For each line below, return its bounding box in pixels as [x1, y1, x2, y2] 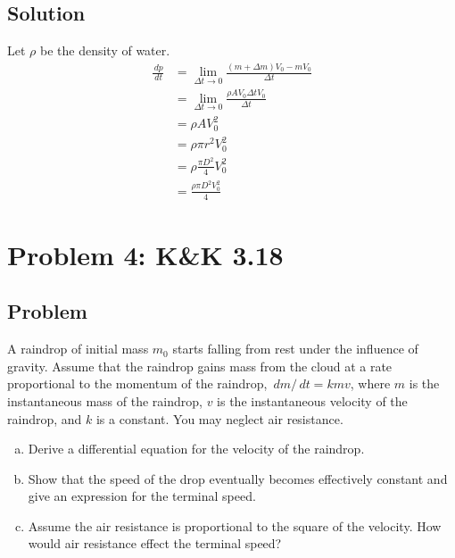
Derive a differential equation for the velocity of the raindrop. [28, 439, 365, 458]
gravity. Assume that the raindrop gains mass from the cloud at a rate [7, 356, 393, 375]
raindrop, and [7, 409, 82, 428]
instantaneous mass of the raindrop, [7, 391, 203, 410]
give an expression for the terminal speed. [28, 487, 256, 505]
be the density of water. [39, 41, 170, 60]
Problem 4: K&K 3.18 [7, 236, 284, 272]
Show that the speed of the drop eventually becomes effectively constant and [28, 469, 448, 487]
